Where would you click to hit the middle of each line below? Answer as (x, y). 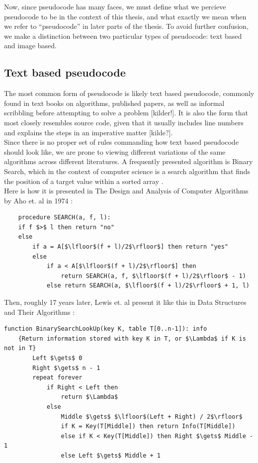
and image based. (30, 46)
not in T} (20, 348)
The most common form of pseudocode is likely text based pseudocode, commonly (129, 93)
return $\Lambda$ (89, 397)
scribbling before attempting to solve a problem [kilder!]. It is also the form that (126, 113)
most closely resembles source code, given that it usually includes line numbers (124, 122)
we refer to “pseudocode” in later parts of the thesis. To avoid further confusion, (126, 26)
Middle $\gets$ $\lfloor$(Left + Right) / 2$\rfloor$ (152, 417)
